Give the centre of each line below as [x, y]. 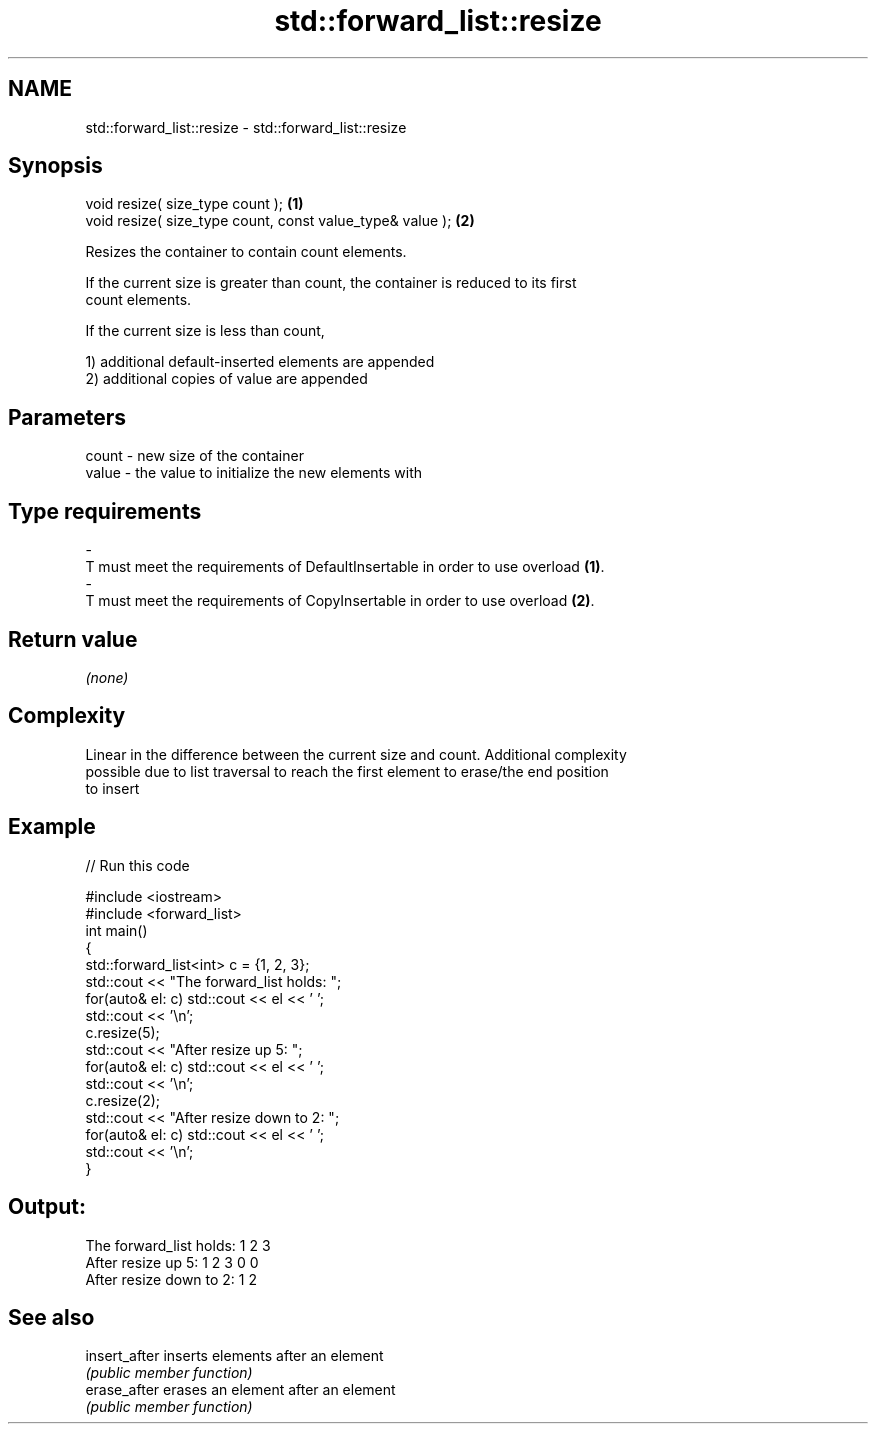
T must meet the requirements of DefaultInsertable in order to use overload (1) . [345, 567]
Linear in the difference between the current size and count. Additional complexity [356, 754]
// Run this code [137, 865]
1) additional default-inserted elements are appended [260, 362]
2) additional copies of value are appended [226, 379]
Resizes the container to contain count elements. [246, 252]
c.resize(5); [122, 1032]
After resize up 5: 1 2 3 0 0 [172, 1262]
